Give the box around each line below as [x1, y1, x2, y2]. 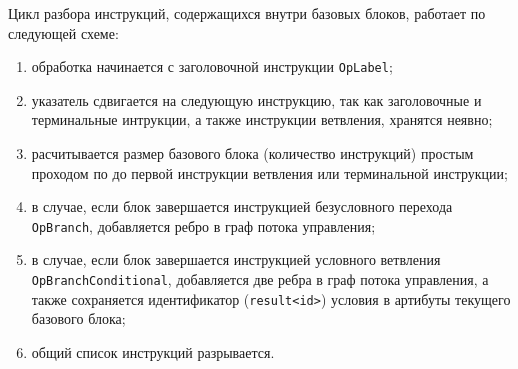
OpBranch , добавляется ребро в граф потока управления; [31, 215, 376, 236]
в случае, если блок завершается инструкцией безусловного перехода [31, 196, 453, 217]
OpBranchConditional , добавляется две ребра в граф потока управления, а [31, 269, 489, 290]
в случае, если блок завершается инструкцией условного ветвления [31, 249, 441, 270]
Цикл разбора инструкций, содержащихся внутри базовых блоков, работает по [8, 3, 486, 23]
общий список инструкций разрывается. [31, 341, 275, 362]
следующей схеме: [8, 22, 119, 43]
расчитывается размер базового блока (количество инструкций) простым [31, 143, 474, 164]
